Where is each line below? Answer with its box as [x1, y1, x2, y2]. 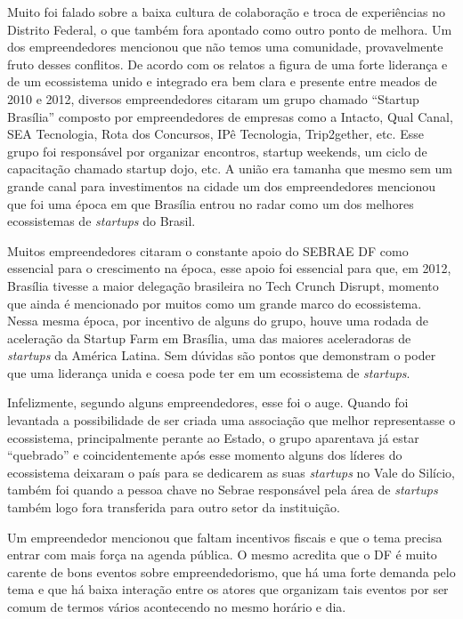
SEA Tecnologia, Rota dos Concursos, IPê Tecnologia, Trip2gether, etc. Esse [7, 125, 424, 143]
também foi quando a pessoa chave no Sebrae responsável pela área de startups [7, 480, 438, 499]
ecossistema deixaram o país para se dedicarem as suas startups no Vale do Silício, [7, 462, 455, 481]
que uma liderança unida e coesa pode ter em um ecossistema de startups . [7, 363, 410, 382]
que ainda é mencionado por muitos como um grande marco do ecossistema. [7, 293, 422, 312]
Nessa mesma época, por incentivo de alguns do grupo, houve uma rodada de [7, 311, 428, 330]
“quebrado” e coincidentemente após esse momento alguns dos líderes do [7, 446, 402, 464]
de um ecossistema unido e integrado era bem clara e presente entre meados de [7, 72, 437, 91]
